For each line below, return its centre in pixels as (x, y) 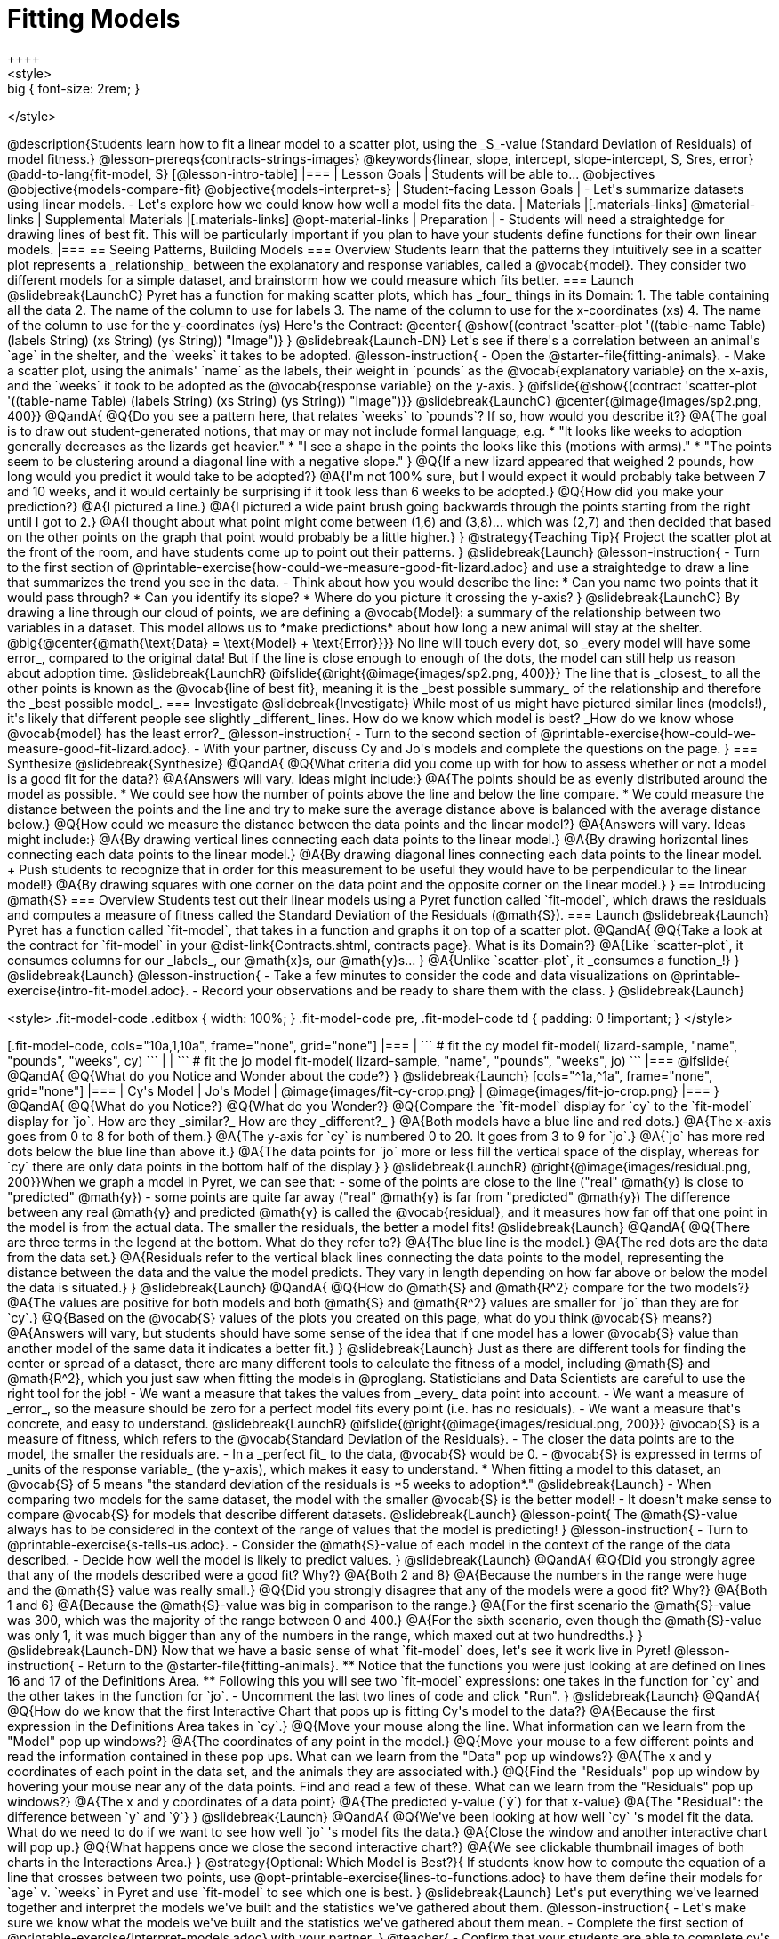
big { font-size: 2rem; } (74, 88)
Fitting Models (94, 19)
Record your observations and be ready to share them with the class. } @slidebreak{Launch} (473, 990)
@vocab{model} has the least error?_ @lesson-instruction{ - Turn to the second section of (272, 733)
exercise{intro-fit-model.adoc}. (98, 990)
